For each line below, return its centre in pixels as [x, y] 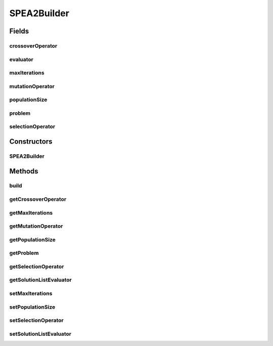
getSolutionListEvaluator [40, 280]
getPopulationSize [32, 239]
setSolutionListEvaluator [40, 334]
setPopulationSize [32, 307]
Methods [24, 171]
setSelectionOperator [36, 320]
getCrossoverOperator [38, 199]
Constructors [31, 141]
